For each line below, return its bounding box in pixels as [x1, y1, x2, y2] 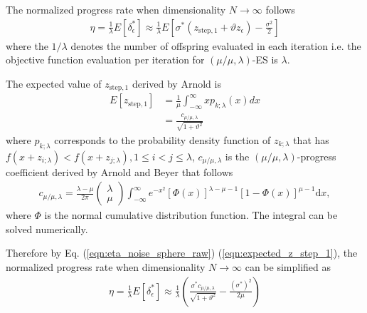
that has [293, 132, 329, 147]
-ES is [252, 52, 278, 67]
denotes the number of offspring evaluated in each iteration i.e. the [70, 38, 361, 53]
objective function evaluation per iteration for [6, 52, 205, 67]
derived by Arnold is [132, 76, 221, 91]
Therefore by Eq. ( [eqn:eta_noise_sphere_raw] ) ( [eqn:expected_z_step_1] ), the [6, 245, 358, 260]
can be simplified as [245, 260, 331, 274]
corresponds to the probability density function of [54, 132, 271, 147]
